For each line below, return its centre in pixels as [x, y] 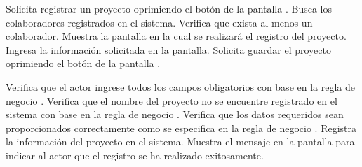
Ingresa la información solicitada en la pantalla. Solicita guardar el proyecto [168, 49]
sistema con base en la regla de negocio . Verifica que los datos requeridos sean [175, 114]
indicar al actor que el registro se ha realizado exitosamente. [135, 155]
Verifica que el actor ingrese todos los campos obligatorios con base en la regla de [180, 86]
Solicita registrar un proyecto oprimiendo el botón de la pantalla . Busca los [169, 8]
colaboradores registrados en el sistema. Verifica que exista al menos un [159, 22]
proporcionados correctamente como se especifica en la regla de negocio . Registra [181, 128]
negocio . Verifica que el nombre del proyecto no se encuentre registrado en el [172, 100]
